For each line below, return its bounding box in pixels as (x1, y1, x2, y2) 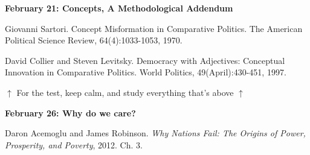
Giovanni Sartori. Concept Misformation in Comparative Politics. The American (5, 22, 303, 34)
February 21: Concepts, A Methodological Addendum (5, 2, 233, 14)
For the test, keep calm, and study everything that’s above (16, 86, 234, 98)
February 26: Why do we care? (5, 106, 136, 119)
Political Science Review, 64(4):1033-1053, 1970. (5, 34, 182, 46)
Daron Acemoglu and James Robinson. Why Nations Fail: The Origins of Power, (5, 127, 306, 139)
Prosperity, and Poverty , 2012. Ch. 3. (5, 138, 143, 151)
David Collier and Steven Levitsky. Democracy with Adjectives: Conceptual (5, 54, 285, 66)
